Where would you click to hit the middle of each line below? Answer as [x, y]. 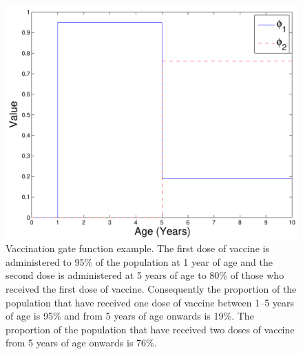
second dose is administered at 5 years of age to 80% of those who [145, 275]
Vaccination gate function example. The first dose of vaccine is [137, 248]
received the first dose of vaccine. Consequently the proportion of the [151, 289]
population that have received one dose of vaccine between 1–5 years [150, 302]
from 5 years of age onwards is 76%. [81, 343]
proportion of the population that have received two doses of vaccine [150, 329]
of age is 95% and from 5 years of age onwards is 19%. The [130, 316]
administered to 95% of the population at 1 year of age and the [139, 261]
